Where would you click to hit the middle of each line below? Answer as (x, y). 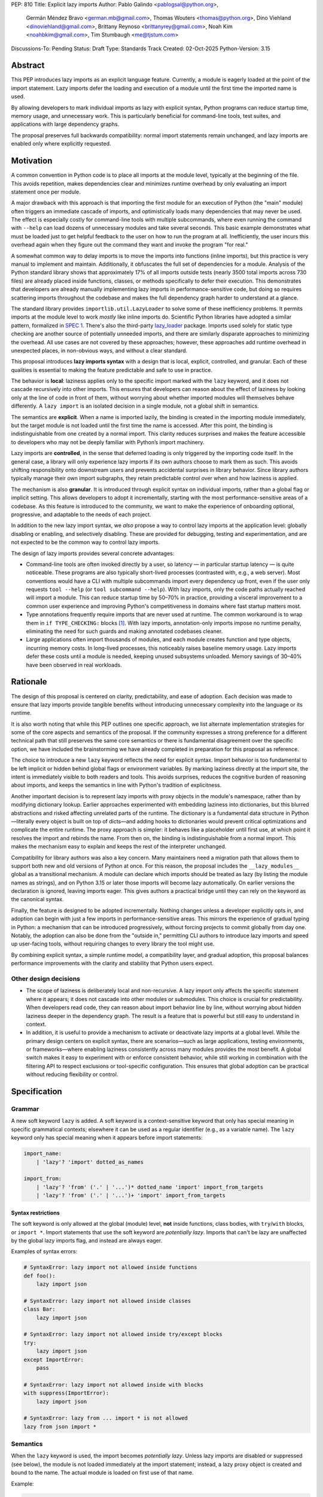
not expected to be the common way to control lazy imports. (85, 543)
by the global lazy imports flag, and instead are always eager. (87, 1240)
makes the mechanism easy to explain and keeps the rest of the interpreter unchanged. (119, 847)
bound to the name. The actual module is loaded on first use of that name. (102, 1472)
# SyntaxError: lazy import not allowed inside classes (107, 1301)
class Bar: (39, 1309)
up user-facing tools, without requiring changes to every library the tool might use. (113, 944)
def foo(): (39, 1276)
